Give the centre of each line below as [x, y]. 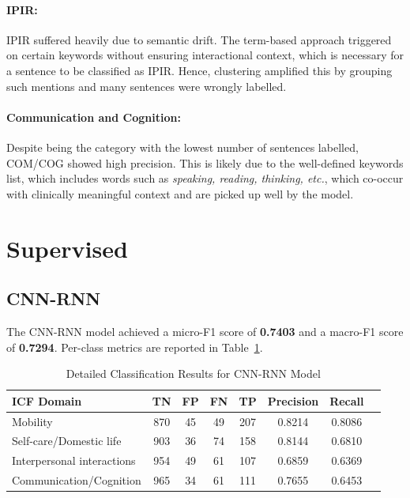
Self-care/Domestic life [67, 441]
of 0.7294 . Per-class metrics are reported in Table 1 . [135, 347]
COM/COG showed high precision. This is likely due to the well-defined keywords [205, 162]
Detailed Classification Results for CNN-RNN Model [193, 373]
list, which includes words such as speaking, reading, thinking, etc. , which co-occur [205, 178]
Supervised [67, 248]
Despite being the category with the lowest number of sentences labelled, [182, 147]
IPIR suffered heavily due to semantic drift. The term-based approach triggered [199, 39]
